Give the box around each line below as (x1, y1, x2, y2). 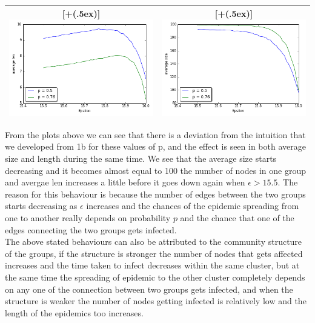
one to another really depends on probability (5, 211, 171, 224)
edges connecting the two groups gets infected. (5, 223, 177, 236)
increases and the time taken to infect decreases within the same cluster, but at (5, 259, 300, 271)
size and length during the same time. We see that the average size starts (5, 152, 277, 165)
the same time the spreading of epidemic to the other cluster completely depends (5, 270, 305, 283)
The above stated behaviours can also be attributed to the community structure (5, 235, 302, 248)
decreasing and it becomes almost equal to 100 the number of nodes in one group (5, 164, 307, 176)
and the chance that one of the (180, 211, 294, 224)
